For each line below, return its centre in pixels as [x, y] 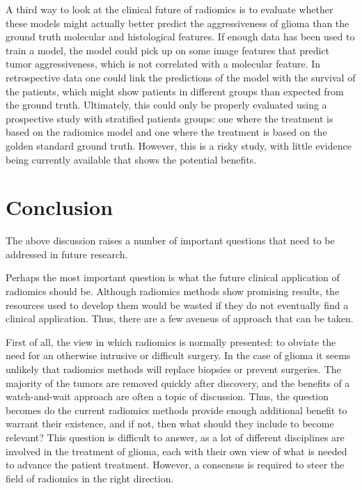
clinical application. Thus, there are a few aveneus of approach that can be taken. [180, 318]
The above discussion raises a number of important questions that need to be [170, 240]
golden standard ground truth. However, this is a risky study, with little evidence [179, 145]
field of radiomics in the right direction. [90, 478]
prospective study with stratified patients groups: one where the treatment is [170, 118]
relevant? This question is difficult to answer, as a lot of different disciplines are [175, 437]
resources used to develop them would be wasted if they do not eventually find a [177, 305]
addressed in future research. [67, 254]
